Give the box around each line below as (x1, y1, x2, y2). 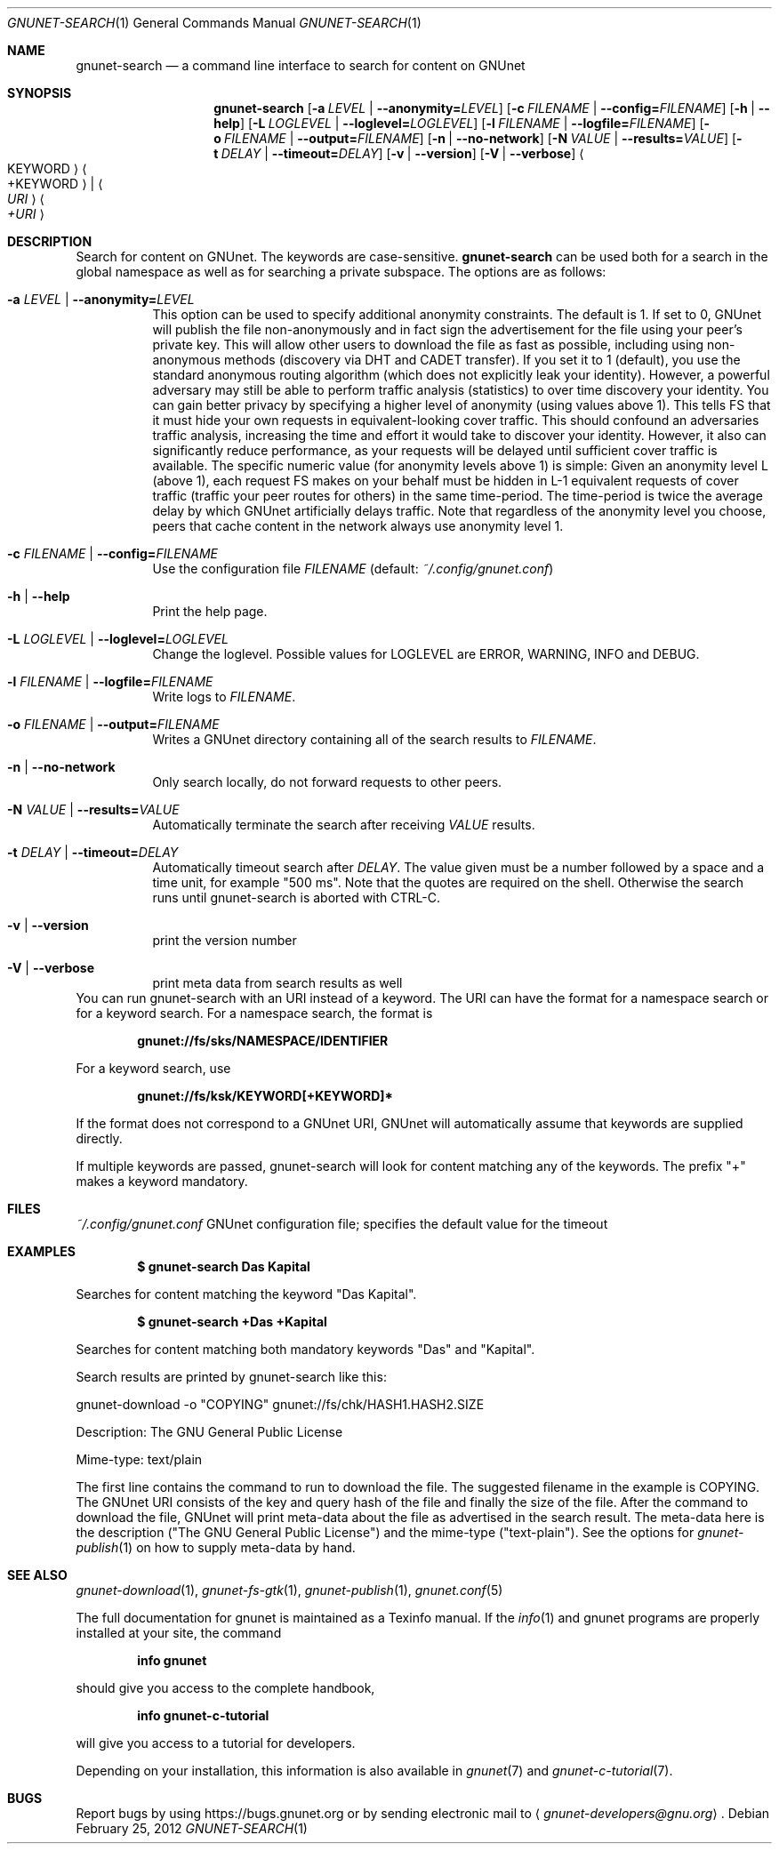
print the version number (152, 933, 297, 948)
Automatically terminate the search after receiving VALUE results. (152, 817, 535, 832)
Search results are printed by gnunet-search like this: (76, 1369, 387, 1384)
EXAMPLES (7, 1244, 76, 1259)
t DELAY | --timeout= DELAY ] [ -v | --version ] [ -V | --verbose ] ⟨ (213, 146, 584, 161)
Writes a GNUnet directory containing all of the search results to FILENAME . (152, 732, 597, 747)
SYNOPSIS (7, 85, 72, 100)
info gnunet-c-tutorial (137, 1708, 269, 1723)
